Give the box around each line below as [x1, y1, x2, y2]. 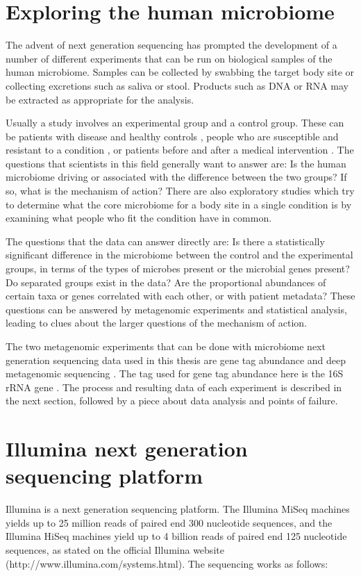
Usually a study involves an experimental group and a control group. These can [6, 115, 344, 130]
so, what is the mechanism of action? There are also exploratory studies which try [6, 183, 355, 198]
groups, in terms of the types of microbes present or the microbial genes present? [6, 261, 350, 276]
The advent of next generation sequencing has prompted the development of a [6, 38, 337, 52]
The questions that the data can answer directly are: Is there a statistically [6, 233, 325, 248]
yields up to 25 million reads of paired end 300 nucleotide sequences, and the [6, 515, 333, 529]
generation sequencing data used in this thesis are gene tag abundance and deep [6, 352, 346, 367]
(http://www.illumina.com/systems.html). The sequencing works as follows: [6, 556, 328, 570]
